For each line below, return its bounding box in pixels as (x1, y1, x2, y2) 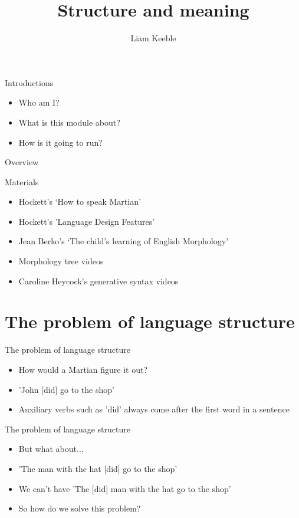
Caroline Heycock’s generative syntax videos (18, 274, 179, 287)
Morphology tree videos (18, 255, 104, 267)
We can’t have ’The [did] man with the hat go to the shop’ (18, 482, 231, 494)
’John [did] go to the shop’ (18, 383, 114, 395)
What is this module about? (18, 116, 120, 128)
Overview (5, 156, 39, 168)
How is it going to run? (18, 136, 103, 148)
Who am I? (18, 96, 60, 109)
